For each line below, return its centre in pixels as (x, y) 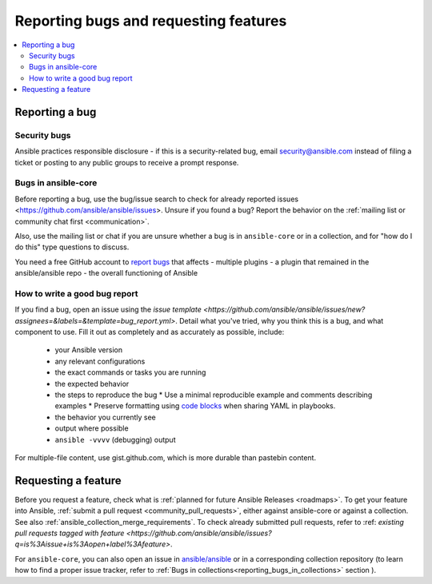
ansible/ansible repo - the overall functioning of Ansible (106, 273)
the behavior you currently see (105, 417)
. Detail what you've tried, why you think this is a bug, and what (279, 320)
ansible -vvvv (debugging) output (115, 439)
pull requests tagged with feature (70, 533)
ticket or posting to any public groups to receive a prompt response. (127, 162)
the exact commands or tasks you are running (130, 372)
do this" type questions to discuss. (72, 247)
